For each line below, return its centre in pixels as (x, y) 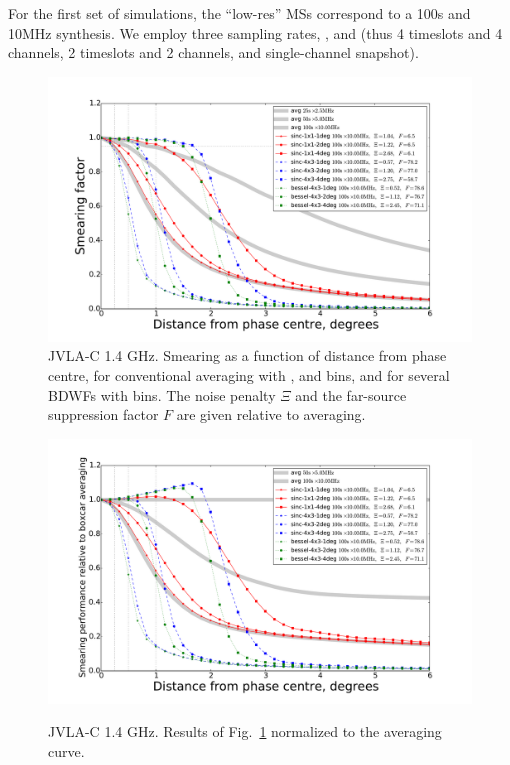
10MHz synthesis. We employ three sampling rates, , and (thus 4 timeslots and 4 (255, 32)
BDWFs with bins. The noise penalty (162, 394)
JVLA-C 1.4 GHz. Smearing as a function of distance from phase (247, 355)
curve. (66, 750)
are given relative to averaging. (271, 414)
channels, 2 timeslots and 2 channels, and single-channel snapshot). (213, 52)
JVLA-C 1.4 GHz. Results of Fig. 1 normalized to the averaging (245, 731)
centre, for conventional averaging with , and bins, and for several (249, 374)
